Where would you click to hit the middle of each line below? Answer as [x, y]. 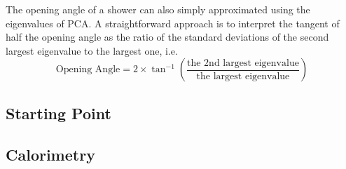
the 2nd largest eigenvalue [243, 63]
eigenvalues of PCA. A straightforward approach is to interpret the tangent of [173, 23]
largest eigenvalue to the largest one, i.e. [92, 50]
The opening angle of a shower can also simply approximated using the [158, 9]
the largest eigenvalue [243, 76]
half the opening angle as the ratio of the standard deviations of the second [167, 37]
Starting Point [58, 113]
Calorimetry [50, 154]
